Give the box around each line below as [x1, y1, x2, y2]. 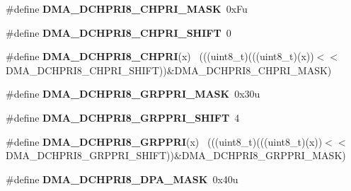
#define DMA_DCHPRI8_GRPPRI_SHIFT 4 [6, 110, 240, 125]
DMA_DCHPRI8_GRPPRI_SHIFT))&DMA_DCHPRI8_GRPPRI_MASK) [6, 148, 346, 163]
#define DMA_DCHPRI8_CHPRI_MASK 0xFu [6, 1, 248, 16]
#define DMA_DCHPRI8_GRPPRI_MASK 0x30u [6, 86, 260, 101]
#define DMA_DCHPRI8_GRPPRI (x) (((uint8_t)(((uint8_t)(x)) [6, 134, 323, 149]
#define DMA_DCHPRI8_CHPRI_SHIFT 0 [6, 25, 231, 40]
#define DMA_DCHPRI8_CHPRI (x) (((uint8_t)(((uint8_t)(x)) [6, 49, 314, 64]
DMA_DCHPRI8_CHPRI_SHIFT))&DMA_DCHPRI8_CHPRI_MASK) [6, 62, 332, 77]
